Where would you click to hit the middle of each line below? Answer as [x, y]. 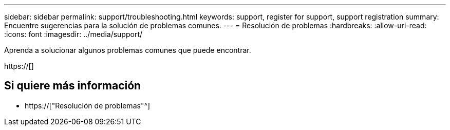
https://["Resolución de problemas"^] [88, 105]
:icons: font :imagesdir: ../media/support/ [73, 34]
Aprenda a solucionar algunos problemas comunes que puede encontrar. [128, 50]
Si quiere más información [73, 86]
